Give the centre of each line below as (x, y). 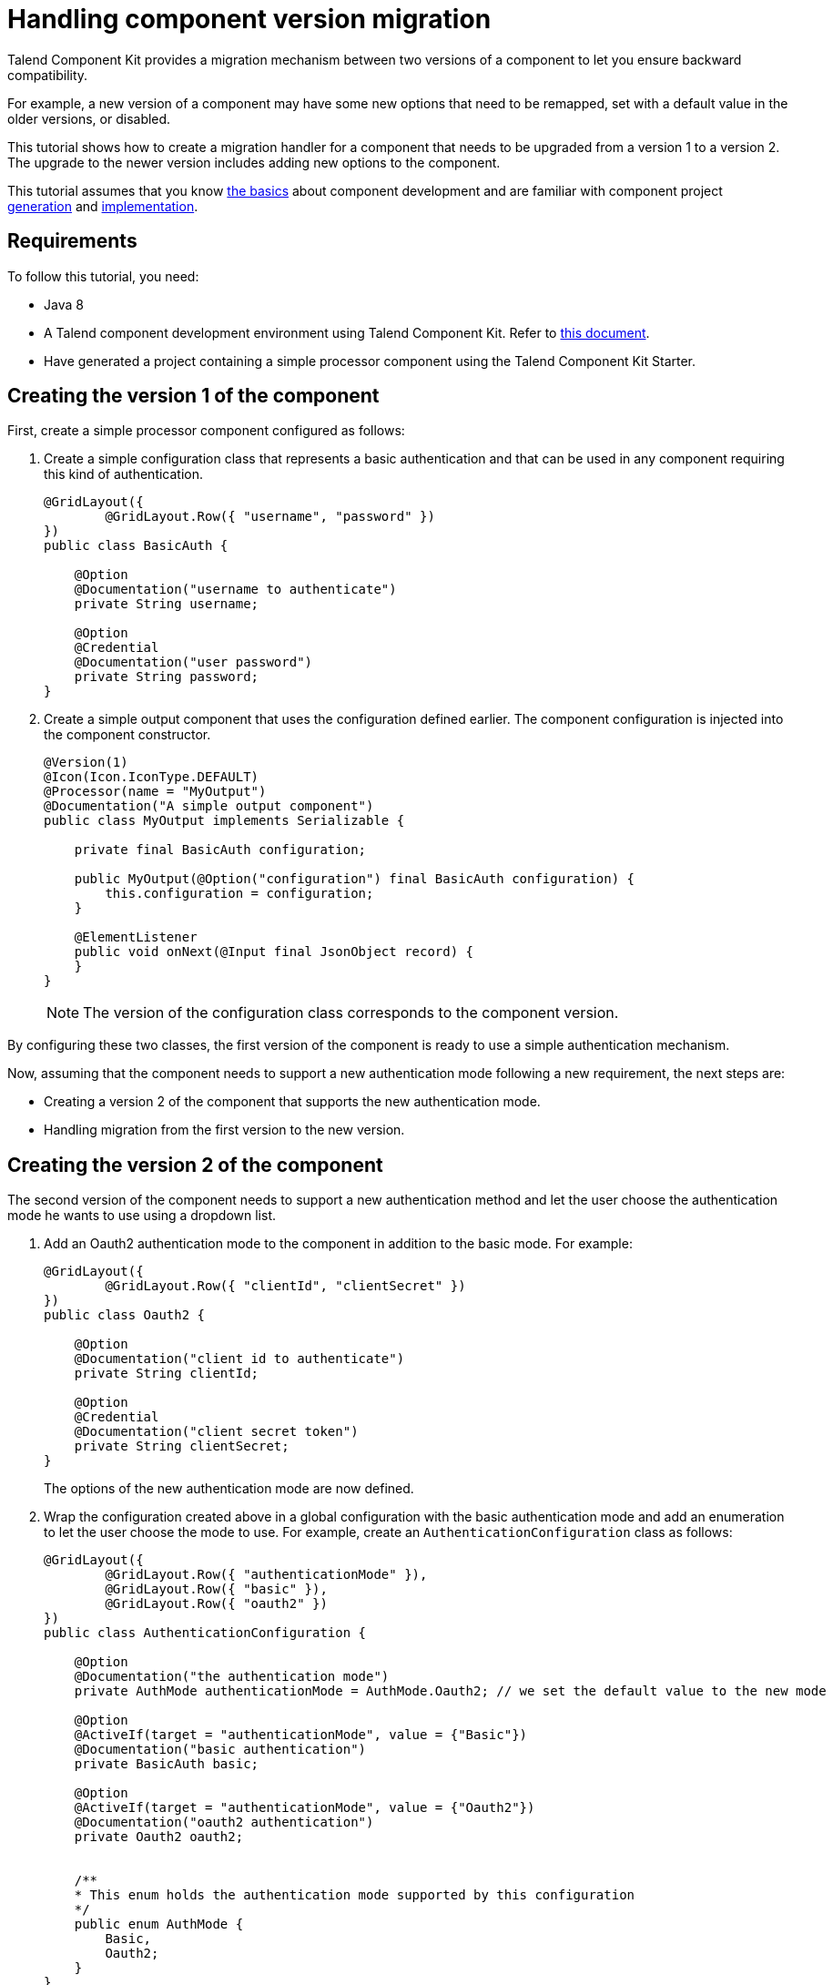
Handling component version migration (249, 19)
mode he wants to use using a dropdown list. (142, 1216)
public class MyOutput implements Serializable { (224, 821)
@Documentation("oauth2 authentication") (224, 1822)
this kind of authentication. (124, 474)
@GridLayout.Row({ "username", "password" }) (270, 517)
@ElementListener (136, 937)
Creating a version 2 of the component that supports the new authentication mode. (292, 1102)
